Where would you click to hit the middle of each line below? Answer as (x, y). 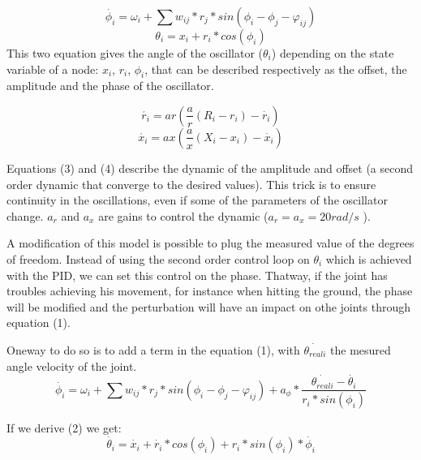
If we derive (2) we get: (64, 428)
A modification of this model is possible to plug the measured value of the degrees (210, 243)
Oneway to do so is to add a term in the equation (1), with (153, 349)
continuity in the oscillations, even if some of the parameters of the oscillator (197, 200)
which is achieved (369, 258)
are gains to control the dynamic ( (183, 215)
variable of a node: (53, 69)
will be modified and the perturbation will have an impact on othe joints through (209, 306)
